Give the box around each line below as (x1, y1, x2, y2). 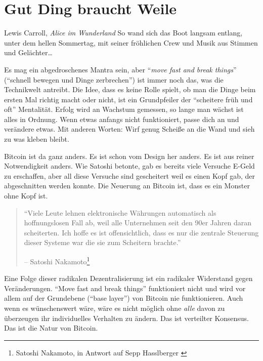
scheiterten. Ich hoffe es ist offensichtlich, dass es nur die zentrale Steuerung (24, 227, 259, 237)
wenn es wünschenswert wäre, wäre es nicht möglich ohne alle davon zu (4, 303, 225, 313)
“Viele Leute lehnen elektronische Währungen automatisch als (24, 207, 216, 218)
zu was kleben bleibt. (4, 134, 69, 144)
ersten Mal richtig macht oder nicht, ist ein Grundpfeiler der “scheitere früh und (4, 94, 253, 104)
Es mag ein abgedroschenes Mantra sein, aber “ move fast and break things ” (4, 64, 237, 74)
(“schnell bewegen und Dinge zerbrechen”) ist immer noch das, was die (4, 74, 224, 85)
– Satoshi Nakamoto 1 (24, 255, 90, 266)
